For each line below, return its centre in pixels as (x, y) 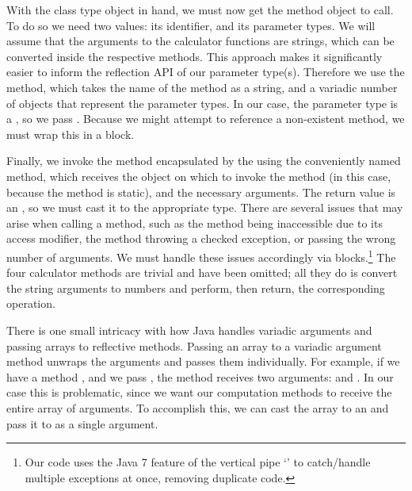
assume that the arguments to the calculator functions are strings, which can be (200, 41)
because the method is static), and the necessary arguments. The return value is (201, 192)
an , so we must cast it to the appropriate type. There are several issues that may (205, 207)
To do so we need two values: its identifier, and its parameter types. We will (191, 25)
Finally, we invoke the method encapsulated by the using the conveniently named (204, 161)
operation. (31, 303)
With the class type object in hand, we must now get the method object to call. (200, 10)
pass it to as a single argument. (82, 423)
